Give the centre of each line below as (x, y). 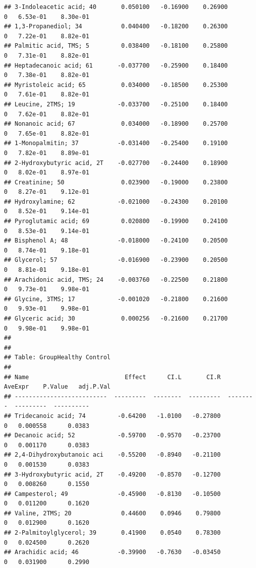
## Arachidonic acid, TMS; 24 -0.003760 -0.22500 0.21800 (116, 280)
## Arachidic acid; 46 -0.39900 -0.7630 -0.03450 (112, 552)
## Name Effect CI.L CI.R (112, 377)
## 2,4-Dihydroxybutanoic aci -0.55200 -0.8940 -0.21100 (112, 455)
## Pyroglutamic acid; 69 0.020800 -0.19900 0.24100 (116, 221)
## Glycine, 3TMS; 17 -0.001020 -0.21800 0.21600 (116, 299)
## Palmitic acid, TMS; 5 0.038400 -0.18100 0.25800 (116, 46)
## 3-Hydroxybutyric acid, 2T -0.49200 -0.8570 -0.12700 (112, 474)
